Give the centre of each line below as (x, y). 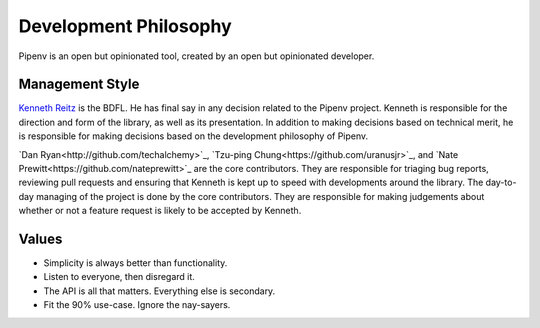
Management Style (79, 84)
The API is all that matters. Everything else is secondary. (159, 291)
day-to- (501, 182)
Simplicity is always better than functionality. (135, 263)
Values (40, 239)
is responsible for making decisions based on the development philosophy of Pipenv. (193, 136)
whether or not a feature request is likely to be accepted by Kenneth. (160, 211)
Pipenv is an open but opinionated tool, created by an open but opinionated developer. (196, 56)
